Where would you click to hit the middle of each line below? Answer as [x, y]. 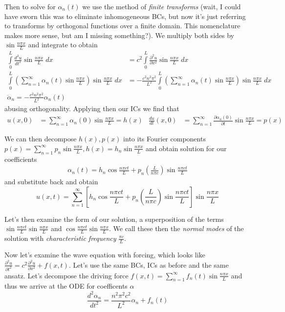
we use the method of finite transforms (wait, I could [162, 6]
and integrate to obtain [63, 45]
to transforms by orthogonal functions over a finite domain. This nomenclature [122, 26]
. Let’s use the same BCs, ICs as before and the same [149, 264]
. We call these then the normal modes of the [176, 228]
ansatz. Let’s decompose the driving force [66, 275]
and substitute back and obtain [51, 182]
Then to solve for [30, 6]
